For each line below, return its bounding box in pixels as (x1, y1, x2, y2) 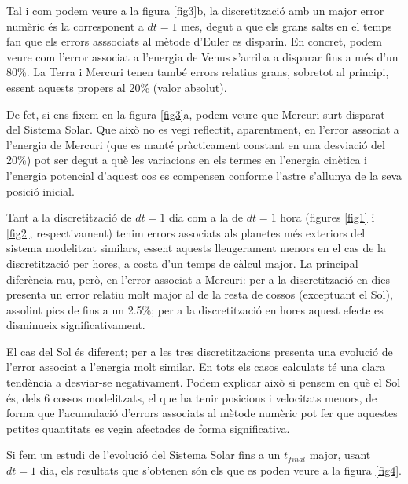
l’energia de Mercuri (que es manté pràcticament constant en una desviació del (6, 136, 385, 152)
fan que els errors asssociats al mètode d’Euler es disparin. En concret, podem (6, 33, 383, 49)
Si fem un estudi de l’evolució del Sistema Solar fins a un (6, 446, 281, 463)
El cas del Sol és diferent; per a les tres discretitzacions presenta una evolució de (6, 343, 393, 359)
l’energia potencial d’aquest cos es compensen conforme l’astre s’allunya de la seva (6, 167, 402, 183)
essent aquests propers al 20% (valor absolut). (6, 79, 227, 95)
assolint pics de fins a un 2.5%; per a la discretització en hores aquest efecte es (6, 301, 384, 317)
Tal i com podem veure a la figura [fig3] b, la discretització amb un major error (6, 2, 384, 18)
